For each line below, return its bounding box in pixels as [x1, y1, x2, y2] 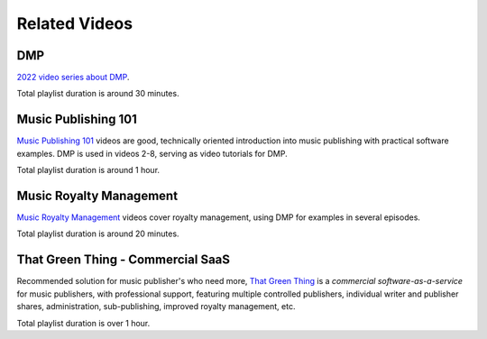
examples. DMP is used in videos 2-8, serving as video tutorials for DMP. [16, 148, 288, 159]
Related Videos [16, 14, 133, 33]
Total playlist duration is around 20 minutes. [16, 228, 179, 239]
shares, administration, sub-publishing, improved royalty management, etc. [16, 301, 296, 312]
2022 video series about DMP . [16, 72, 130, 83]
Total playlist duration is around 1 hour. [16, 165, 161, 176]
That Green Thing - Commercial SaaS [16, 252, 230, 268]
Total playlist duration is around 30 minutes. [16, 88, 179, 99]
